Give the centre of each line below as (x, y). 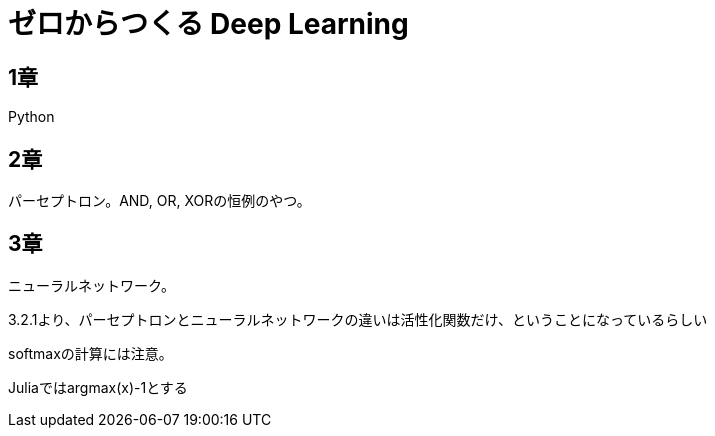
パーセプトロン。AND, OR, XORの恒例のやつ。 (159, 201)
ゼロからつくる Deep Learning (208, 24)
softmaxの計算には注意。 (90, 353)
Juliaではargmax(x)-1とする (98, 387)
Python (31, 117)
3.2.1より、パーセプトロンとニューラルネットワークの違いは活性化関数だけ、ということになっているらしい (358, 319)
